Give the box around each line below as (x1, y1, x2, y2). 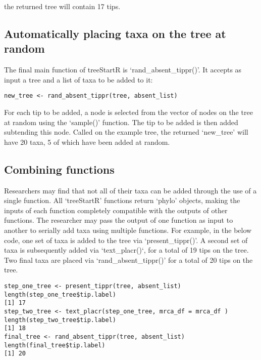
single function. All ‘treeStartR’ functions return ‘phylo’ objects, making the (4, 195, 240, 206)
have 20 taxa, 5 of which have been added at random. (4, 136, 170, 147)
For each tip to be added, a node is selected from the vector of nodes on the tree (4, 107, 253, 117)
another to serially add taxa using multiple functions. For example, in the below (4, 224, 252, 235)
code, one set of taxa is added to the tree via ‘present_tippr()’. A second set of (4, 234, 248, 245)
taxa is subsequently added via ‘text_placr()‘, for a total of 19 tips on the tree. (4, 245, 249, 255)
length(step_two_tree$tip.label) (4, 316, 116, 324)
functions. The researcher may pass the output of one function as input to (4, 215, 233, 225)
